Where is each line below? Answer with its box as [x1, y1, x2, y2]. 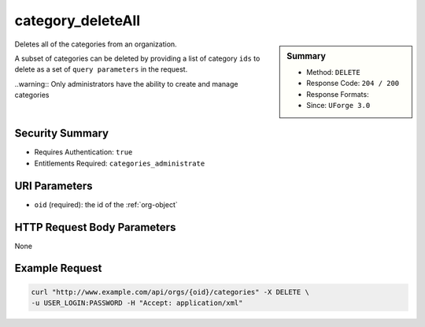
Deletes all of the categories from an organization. [14, 39, 177, 49]
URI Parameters [14, 179, 94, 192]
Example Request [14, 262, 102, 275]
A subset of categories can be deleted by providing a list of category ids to [14, 54, 261, 63]
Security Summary [14, 127, 109, 140]
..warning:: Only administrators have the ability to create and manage [14, 79, 238, 88]
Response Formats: [306, 89, 369, 98]
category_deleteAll [14, 12, 141, 29]
